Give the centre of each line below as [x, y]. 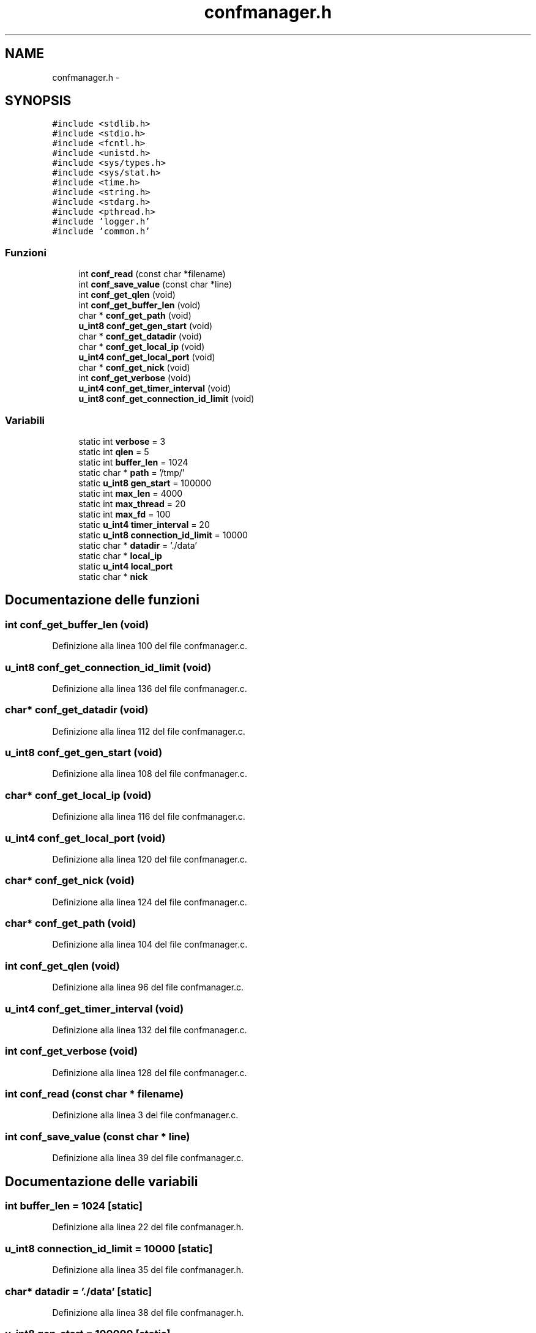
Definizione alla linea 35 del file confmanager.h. [148, 1270]
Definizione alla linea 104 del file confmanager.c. [150, 945]
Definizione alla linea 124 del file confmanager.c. [150, 902]
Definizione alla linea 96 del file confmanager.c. [148, 987]
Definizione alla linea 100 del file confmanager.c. [150, 646]
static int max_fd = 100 [125, 514]
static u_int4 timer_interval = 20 [144, 524]
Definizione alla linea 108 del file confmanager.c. [150, 774]
